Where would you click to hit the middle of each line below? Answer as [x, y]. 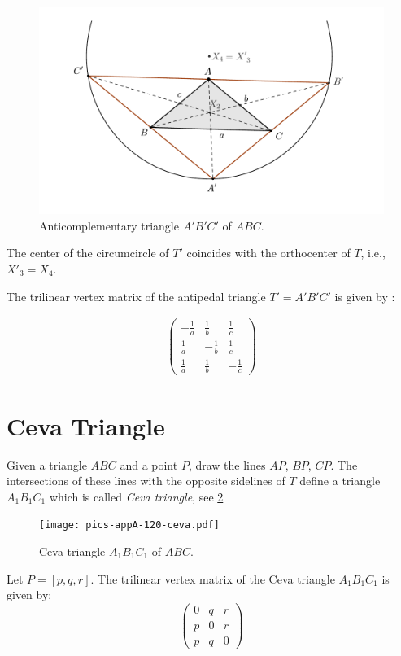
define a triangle [340, 481]
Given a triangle [47, 464]
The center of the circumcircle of [88, 253]
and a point [149, 464]
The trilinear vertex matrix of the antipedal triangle [136, 296]
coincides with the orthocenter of [268, 253]
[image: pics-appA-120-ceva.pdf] [129, 525]
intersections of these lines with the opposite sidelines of [146, 481]
